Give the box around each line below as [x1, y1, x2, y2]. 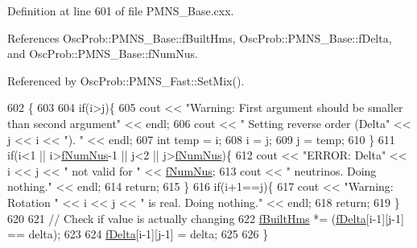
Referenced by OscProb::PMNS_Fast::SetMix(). [7, 72, 245, 89]
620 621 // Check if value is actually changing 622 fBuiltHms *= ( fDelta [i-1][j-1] [7, 209, 404, 226]
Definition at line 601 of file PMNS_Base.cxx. [7, 2, 234, 19]
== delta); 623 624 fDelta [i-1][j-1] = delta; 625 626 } [7, 225, 269, 242]
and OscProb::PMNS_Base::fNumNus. [7, 45, 198, 62]
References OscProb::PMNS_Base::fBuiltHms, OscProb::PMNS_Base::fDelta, [7, 29, 392, 46]
